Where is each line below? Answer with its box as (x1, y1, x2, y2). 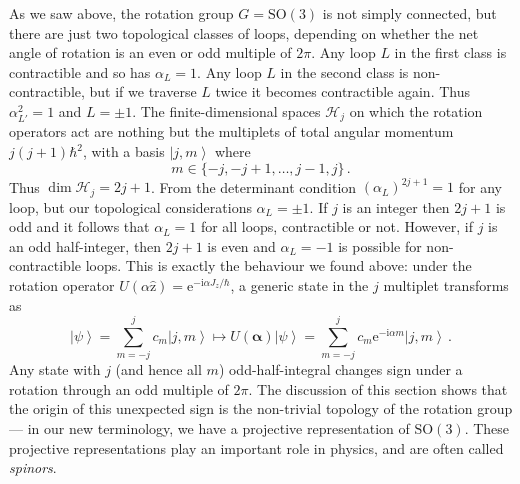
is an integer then (342, 196, 450, 217)
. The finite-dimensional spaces (132, 100, 321, 121)
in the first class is (394, 42, 507, 63)
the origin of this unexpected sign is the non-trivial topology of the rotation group (9, 398, 513, 419)
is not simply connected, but (322, 3, 497, 23)
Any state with (9, 359, 101, 380)
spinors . (9, 457, 57, 478)
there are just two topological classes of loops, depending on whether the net (9, 22, 479, 43)
